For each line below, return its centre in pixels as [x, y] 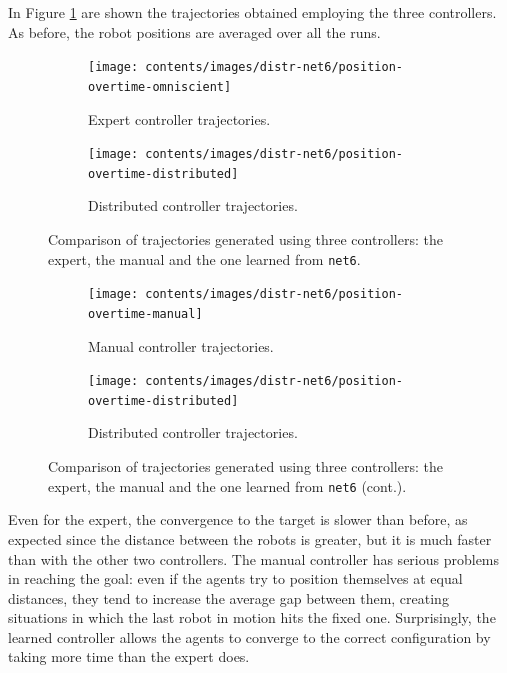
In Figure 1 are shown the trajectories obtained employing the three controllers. [252, 12]
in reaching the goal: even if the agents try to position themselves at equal [235, 578]
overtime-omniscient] [160, 86]
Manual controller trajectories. [181, 345]
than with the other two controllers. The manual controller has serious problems [254, 558]
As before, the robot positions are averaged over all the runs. [194, 31]
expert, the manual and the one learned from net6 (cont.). [227, 485]
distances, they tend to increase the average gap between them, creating [228, 597]
